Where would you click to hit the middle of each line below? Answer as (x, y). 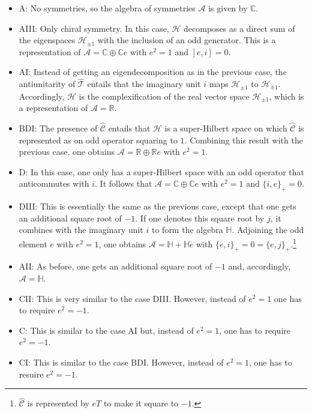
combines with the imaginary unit (81, 230)
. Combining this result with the (244, 140)
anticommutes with (54, 183)
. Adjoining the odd (268, 230)
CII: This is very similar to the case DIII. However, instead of (132, 298)
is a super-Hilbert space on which (226, 128)
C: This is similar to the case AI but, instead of (106, 330)
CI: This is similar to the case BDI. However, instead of (121, 362)
